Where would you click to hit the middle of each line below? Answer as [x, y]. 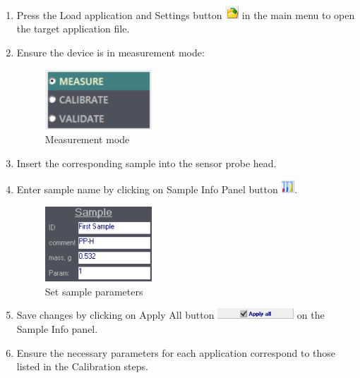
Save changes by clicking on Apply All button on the [170, 315]
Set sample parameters [94, 291]
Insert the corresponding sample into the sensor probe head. [146, 163]
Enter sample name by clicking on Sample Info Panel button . [157, 189]
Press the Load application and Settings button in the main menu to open [186, 14]
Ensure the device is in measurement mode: [110, 53]
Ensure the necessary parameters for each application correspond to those [176, 352]
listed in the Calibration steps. [82, 366]
